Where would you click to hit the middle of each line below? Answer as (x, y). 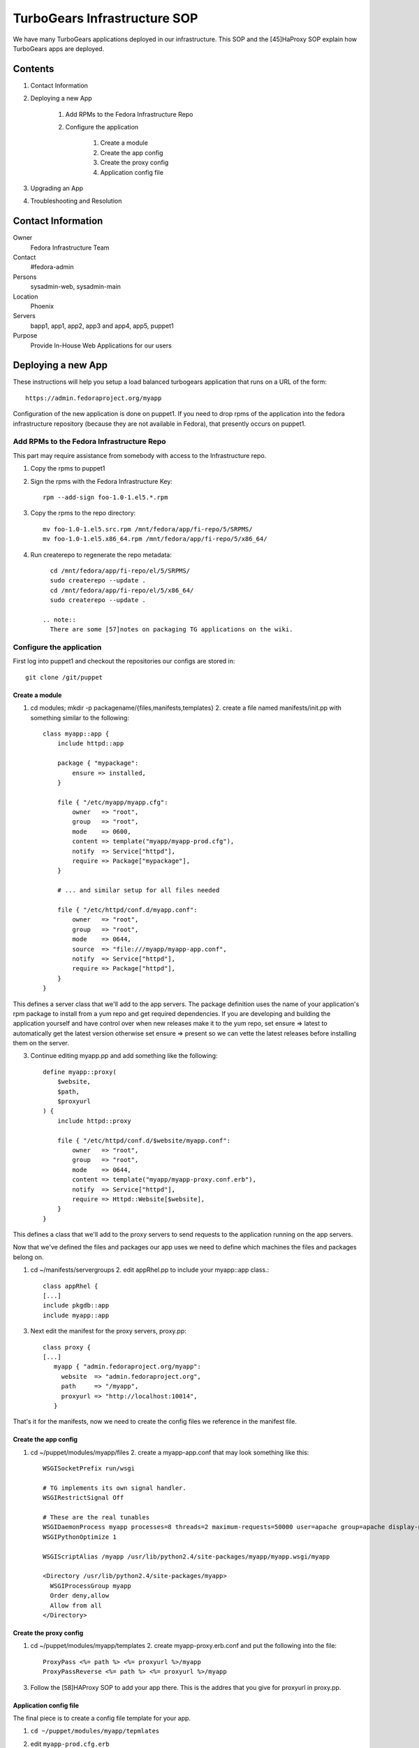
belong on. (29, 1257)
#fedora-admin (52, 267)
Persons (25, 277)
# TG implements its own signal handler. (115, 1488)
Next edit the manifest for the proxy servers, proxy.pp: (108, 1331)
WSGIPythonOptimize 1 (80, 1537)
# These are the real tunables (96, 1518)
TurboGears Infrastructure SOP (105, 18)
